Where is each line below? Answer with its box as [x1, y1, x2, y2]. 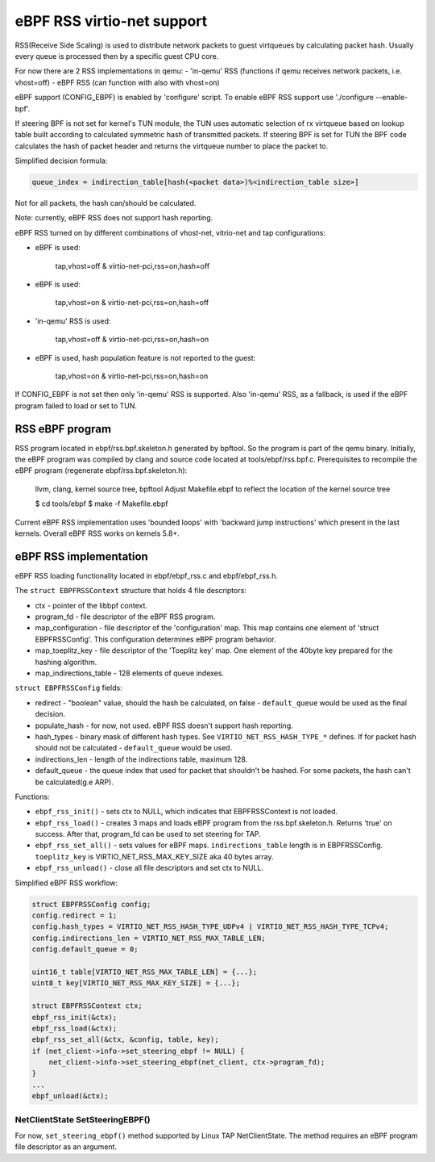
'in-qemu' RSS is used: [35, 316, 111, 326]
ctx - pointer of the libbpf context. [35, 600, 148, 610]
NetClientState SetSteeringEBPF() [14, 1114, 151, 1125]
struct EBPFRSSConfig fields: [14, 683, 122, 693]
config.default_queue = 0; [31, 945, 139, 954]
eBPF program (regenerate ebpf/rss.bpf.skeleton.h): [14, 466, 188, 475]
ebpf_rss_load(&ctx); [31, 1023, 118, 1033]
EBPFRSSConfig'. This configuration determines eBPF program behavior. [35, 634, 277, 644]
